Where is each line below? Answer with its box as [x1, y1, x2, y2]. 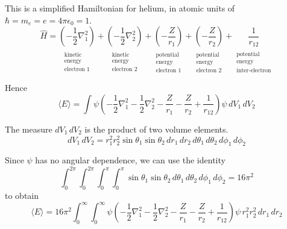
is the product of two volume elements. [84, 122, 229, 135]
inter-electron [236, 67, 271, 74]
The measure [5, 122, 52, 135]
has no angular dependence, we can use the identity [35, 154, 225, 166]
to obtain [5, 189, 39, 202]
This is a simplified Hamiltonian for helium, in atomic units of [5, 2, 235, 14]
